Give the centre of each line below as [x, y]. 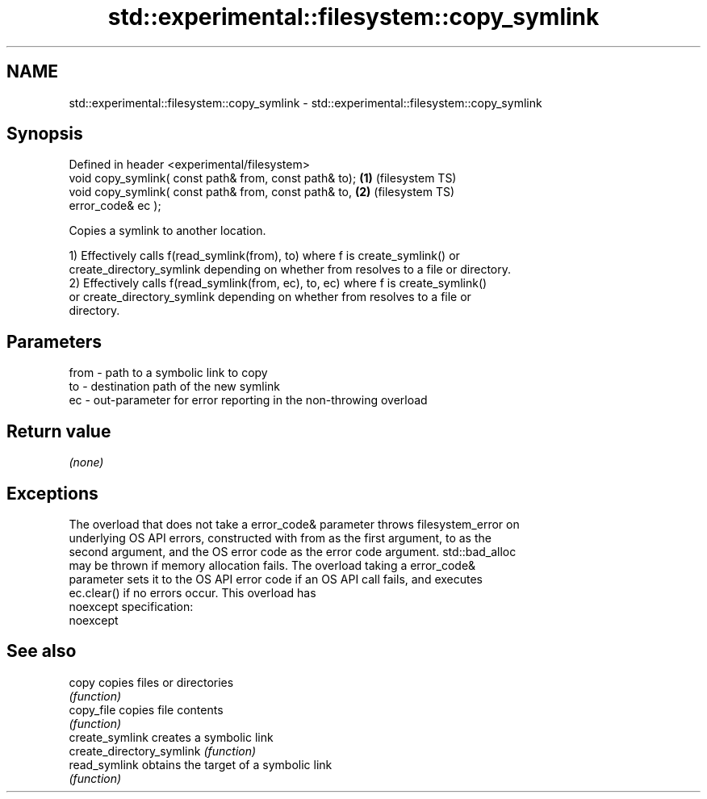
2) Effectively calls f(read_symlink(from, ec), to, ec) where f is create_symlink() [278, 283]
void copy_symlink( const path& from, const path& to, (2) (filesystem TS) [262, 192]
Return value [59, 431]
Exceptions [52, 493]
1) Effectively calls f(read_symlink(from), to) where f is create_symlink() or [264, 256]
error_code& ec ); [115, 206]
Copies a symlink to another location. [167, 231]
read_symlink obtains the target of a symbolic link [201, 764]
